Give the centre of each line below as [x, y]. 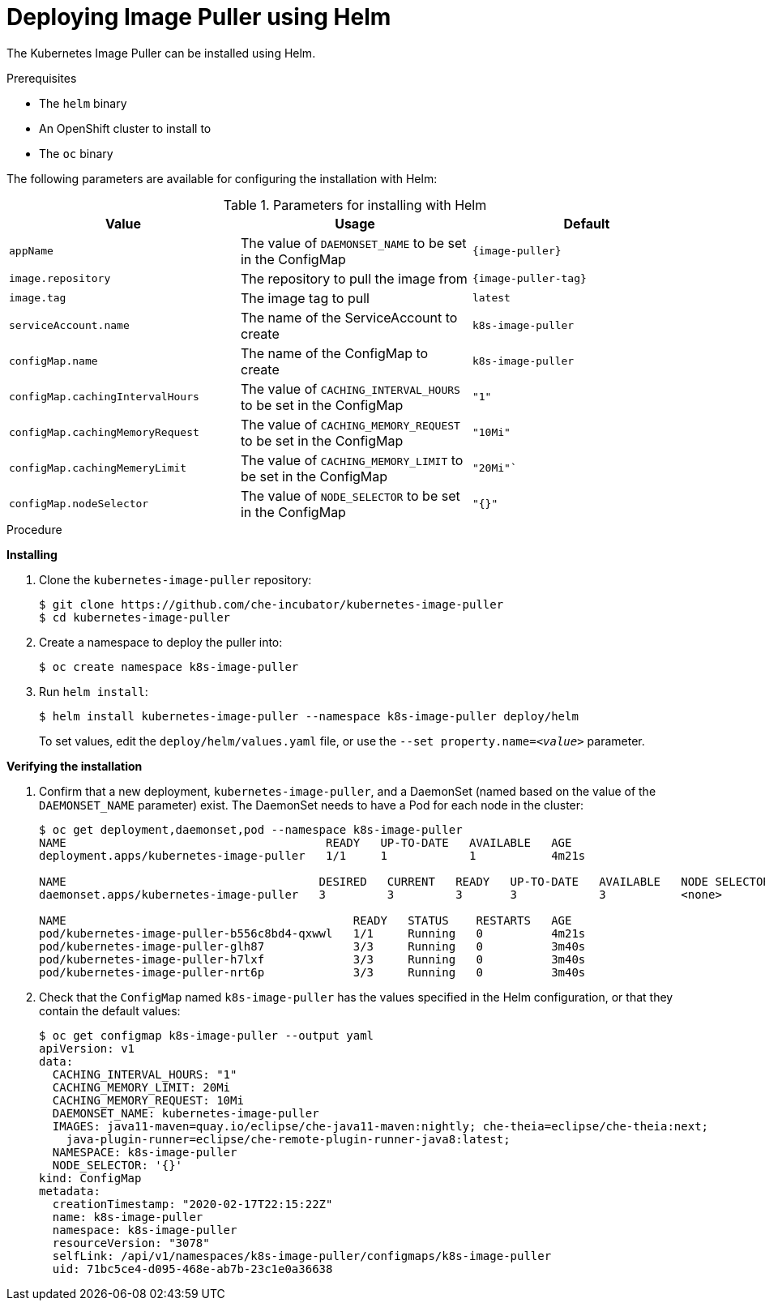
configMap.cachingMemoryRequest [104, 433]
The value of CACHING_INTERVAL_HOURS [350, 389]
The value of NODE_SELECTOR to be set [350, 495]
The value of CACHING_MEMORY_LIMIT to [352, 460]
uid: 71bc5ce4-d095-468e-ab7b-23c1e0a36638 [192, 1269]
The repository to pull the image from [354, 278]
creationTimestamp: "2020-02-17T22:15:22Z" [192, 1204]
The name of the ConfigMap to [334, 353]
